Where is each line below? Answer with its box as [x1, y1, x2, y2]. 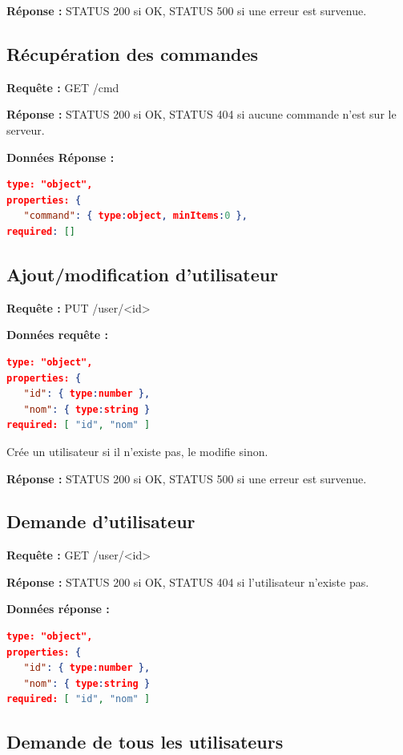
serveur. [6, 121, 45, 138]
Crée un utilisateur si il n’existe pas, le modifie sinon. [6, 442, 268, 459]
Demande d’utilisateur [6, 509, 195, 534]
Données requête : [6, 326, 109, 343]
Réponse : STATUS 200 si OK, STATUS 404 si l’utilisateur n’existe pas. [6, 573, 369, 590]
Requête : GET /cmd [6, 79, 119, 95]
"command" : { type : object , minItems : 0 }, [23, 210, 248, 222]
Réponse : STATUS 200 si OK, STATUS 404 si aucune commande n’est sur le [6, 106, 397, 123]
